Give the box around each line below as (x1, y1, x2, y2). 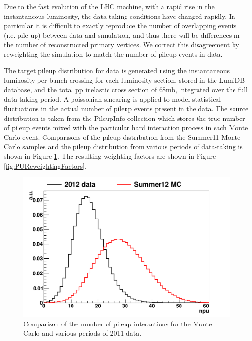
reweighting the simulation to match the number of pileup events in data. (4, 49, 223, 59)
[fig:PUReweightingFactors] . (4, 160, 87, 170)
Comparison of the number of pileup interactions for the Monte (23, 318, 212, 328)
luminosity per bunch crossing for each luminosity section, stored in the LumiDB (4, 75, 245, 85)
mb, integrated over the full (165, 84, 248, 94)
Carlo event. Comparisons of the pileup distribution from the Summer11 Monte (4, 132, 241, 142)
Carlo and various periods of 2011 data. (23, 328, 142, 338)
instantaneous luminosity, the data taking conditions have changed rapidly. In (4, 11, 235, 21)
